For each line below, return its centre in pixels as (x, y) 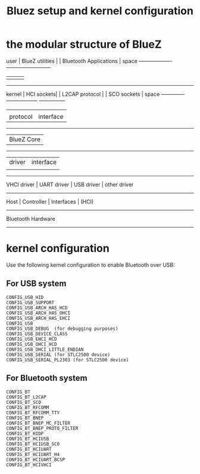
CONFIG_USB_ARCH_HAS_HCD (37, 308)
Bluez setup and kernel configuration (100, 11)
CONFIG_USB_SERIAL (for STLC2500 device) (58, 355)
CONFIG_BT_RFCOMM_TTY (33, 413)
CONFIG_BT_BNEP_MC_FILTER (38, 423)
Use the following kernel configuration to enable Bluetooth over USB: (91, 265)
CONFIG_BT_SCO (24, 402)
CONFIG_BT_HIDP (25, 434)
